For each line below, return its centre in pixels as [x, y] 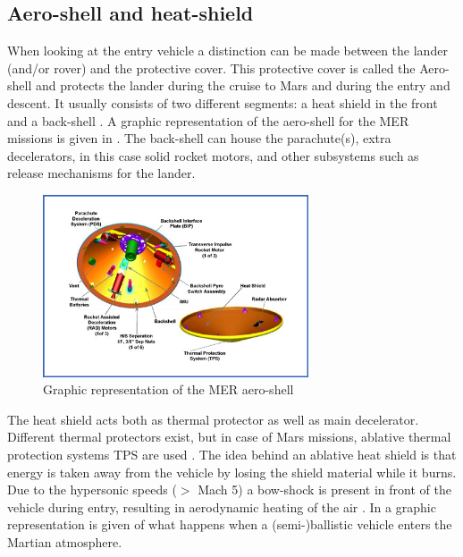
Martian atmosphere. [65, 541]
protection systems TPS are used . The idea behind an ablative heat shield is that [232, 454]
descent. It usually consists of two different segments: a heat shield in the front [223, 102]
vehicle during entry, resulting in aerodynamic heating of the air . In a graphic [222, 506]
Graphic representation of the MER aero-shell [168, 389]
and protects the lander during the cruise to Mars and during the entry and [243, 85]
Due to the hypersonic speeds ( [92, 489]
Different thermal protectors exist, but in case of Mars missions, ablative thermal [229, 437]
